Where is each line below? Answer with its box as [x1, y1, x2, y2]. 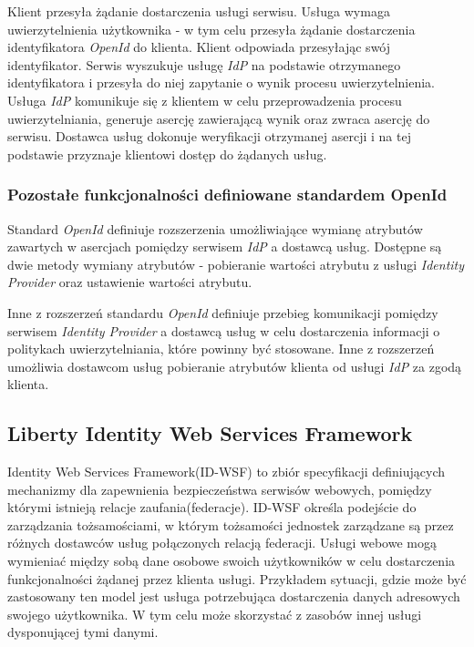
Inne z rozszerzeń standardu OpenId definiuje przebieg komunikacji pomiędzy [7, 303, 438, 322]
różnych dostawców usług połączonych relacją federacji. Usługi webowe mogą [7, 533, 437, 552]
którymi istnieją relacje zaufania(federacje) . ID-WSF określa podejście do [7, 498, 417, 517]
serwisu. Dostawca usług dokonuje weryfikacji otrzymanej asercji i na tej [7, 127, 411, 146]
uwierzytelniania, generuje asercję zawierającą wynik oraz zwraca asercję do [7, 108, 430, 128]
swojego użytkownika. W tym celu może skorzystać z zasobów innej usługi [7, 604, 422, 623]
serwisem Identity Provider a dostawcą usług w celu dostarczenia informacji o [7, 321, 440, 340]
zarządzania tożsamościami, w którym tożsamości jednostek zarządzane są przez [7, 515, 454, 534]
